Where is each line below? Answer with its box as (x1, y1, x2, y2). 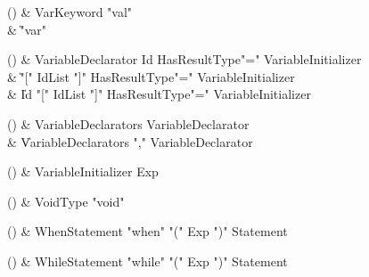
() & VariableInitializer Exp (7, 162, 159, 181)
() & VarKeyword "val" (7, 3, 133, 20)
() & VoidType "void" (7, 191, 125, 210)
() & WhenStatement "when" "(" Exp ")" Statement (7, 222, 288, 240)
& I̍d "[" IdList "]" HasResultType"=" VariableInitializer (7, 85, 311, 103)
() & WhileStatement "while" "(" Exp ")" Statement (7, 251, 288, 270)
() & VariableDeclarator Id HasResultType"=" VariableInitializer (7, 50, 362, 69)
